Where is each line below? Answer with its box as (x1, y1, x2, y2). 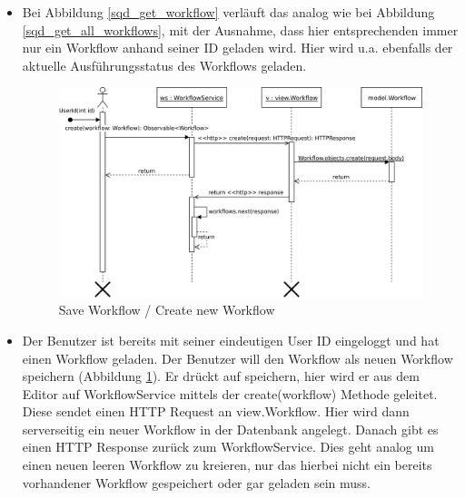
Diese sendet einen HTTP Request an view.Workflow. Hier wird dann (22, 402, 410, 421)
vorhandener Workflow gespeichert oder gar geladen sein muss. (22, 473, 371, 492)
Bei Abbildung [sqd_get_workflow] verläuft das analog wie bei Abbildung (22, 3, 435, 21)
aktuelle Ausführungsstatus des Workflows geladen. (22, 55, 307, 74)
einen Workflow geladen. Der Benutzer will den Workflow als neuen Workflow (22, 348, 453, 367)
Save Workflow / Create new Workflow (58, 300, 275, 319)
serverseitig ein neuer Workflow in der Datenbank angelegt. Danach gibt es (22, 419, 439, 438)
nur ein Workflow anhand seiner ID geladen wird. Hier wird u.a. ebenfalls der (22, 38, 453, 57)
